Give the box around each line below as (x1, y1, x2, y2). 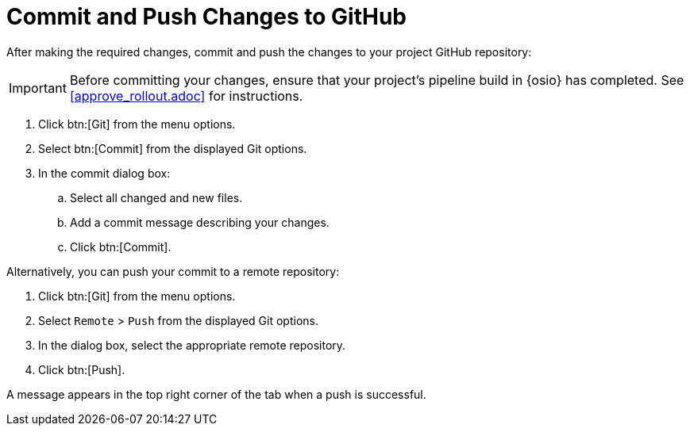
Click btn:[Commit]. (70, 239, 172, 254)
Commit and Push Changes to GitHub (6, 3, 407, 30)
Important (9, 79, 67, 96)
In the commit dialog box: (38, 166, 171, 180)
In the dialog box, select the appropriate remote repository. (38, 338, 346, 352)
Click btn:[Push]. (38, 362, 125, 377)
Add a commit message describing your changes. (70, 215, 330, 229)
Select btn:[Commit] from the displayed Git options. (38, 141, 307, 155)
